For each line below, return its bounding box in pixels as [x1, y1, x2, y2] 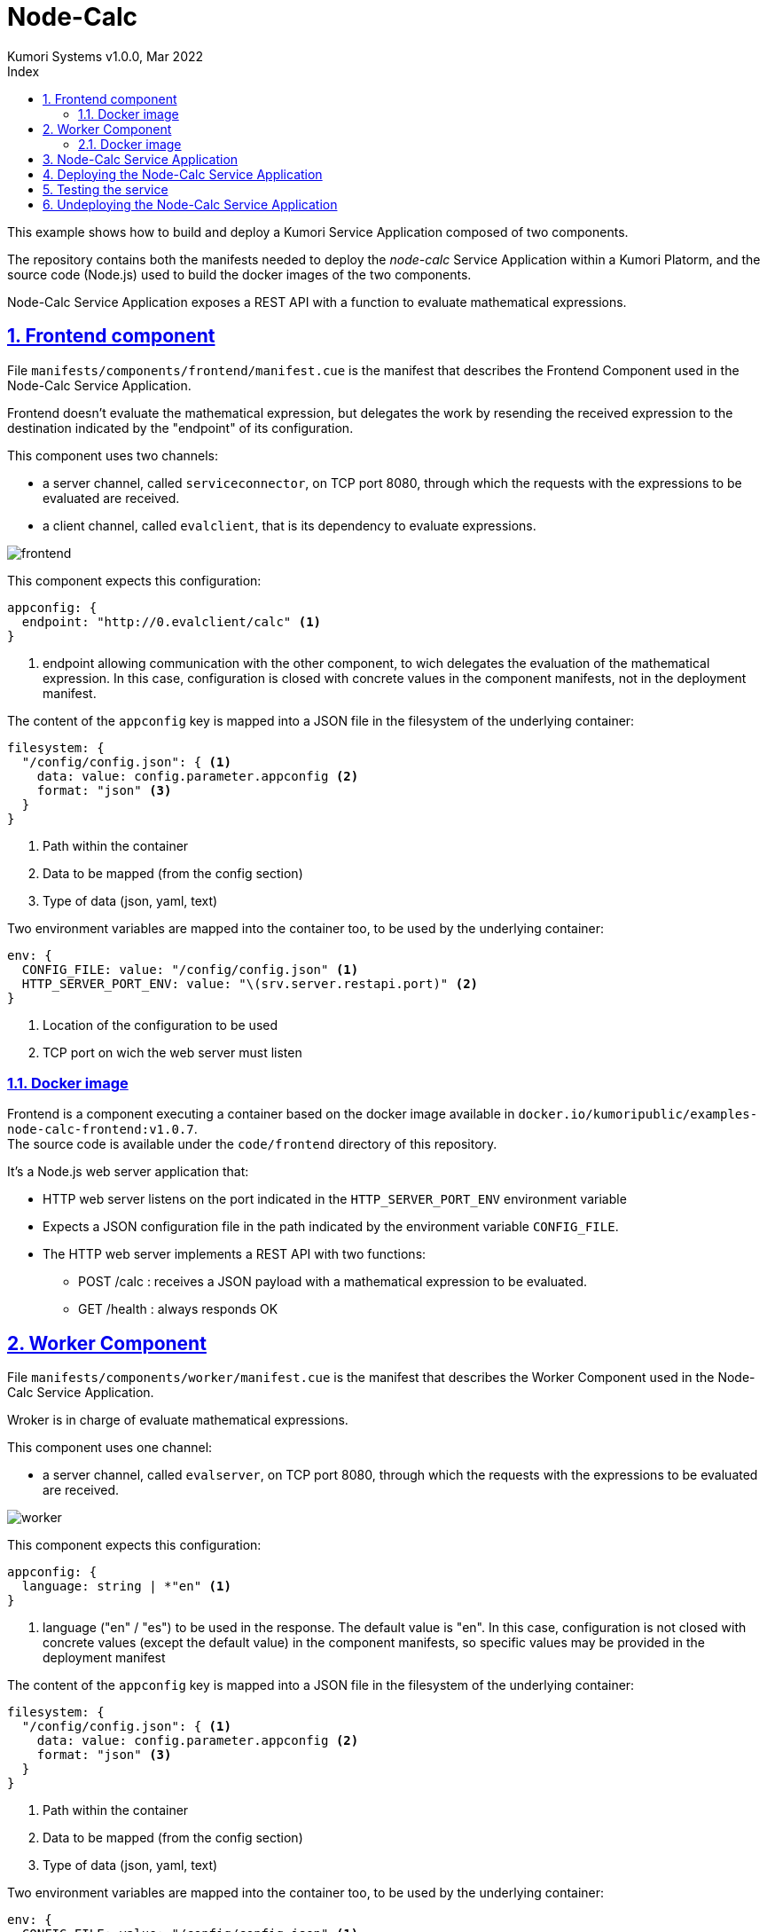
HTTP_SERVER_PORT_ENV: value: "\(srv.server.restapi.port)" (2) [21, 976, 479, 991]
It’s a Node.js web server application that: [7, 1164, 249, 1180]
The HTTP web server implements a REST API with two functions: [43, 1246, 427, 1262]
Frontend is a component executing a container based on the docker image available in [7, 1106, 515, 1122]
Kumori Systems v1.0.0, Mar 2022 [7, 48, 204, 64]
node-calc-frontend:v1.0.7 [7, 1122, 194, 1137]
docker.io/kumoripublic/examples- [518, 1107, 758, 1122]
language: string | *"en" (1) [21, 1579, 231, 1594]
